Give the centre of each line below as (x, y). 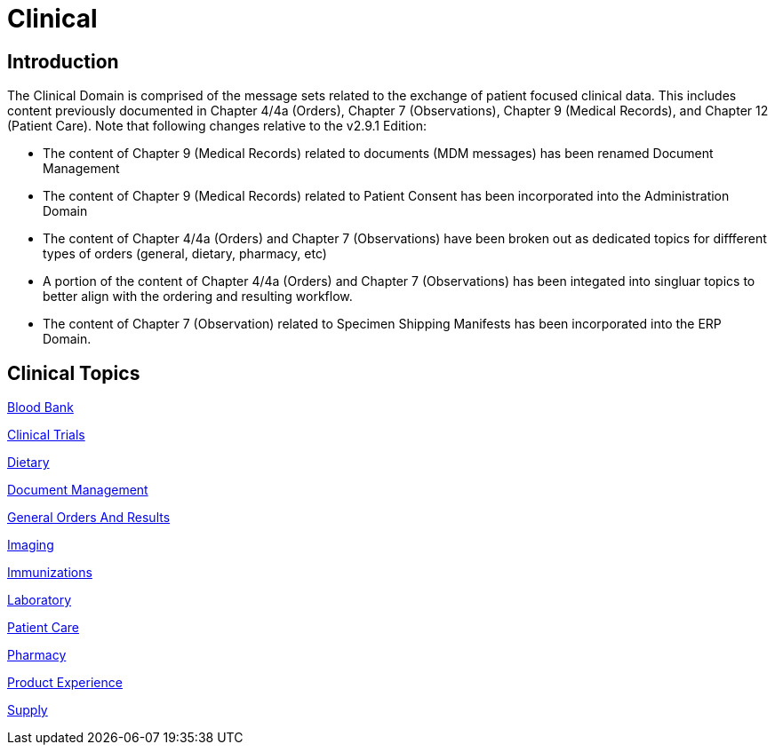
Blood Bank (40, 408)
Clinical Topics (74, 373)
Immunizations (50, 573)
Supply (28, 710)
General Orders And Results (89, 518)
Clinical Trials (46, 435)
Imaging (31, 545)
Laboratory (40, 600)
